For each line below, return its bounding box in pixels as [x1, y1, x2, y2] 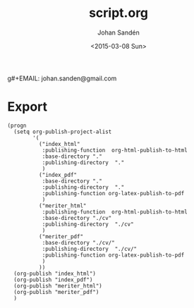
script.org [88, 5, 149, 21]
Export [7, 99, 48, 115]
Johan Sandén [97, 28, 140, 37]
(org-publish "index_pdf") [13, 276, 93, 283]
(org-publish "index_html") [13, 270, 97, 277]
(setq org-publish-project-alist [13, 128, 112, 135]
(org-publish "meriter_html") [13, 282, 102, 290]
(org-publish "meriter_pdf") [13, 288, 99, 295]
